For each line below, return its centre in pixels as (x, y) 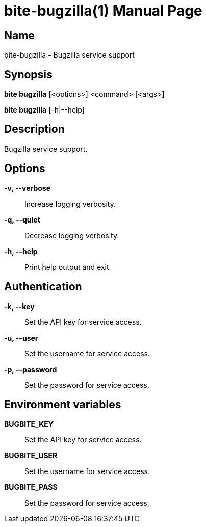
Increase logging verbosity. (70, 204)
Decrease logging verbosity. (72, 235)
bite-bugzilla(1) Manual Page (103, 11)
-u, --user (21, 338)
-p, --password (31, 369)
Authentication (43, 287)
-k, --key (19, 306)
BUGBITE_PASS (31, 487)
